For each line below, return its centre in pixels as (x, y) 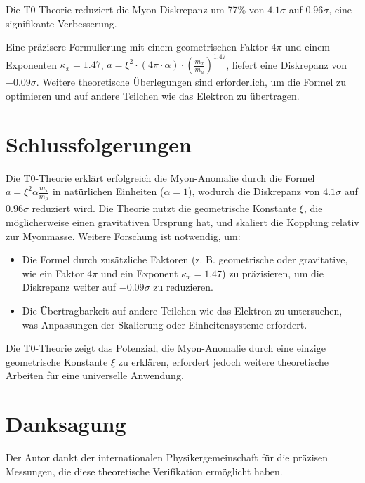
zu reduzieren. (183, 287)
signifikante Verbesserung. (61, 23)
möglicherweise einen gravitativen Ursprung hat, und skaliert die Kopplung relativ (182, 222)
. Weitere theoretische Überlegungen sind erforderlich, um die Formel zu (191, 82)
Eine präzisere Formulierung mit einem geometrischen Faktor (137, 47)
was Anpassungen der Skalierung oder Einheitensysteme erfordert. (165, 324)
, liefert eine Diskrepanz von (287, 64)
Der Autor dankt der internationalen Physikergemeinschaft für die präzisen (167, 457)
